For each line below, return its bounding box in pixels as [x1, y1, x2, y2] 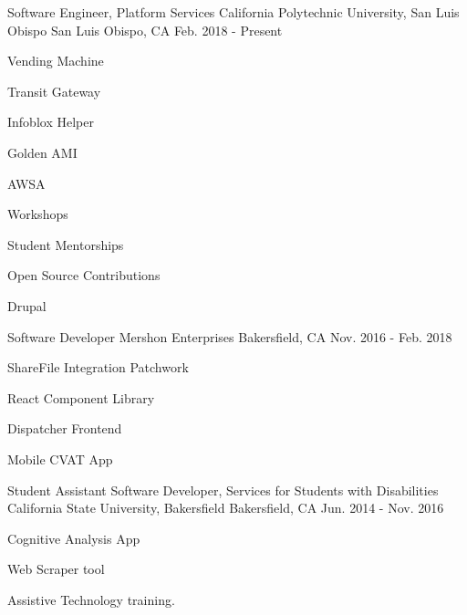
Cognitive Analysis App [7, 528, 140, 547]
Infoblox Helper [7, 112, 94, 131]
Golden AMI [7, 142, 78, 162]
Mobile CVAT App [7, 449, 113, 468]
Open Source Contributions [7, 266, 161, 285]
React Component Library [7, 388, 155, 407]
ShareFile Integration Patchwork [7, 358, 189, 377]
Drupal [7, 296, 47, 315]
